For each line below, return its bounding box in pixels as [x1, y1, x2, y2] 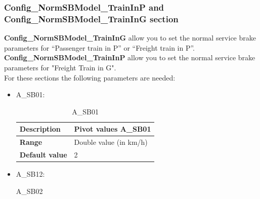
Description [19, 124, 61, 134]
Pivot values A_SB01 [74, 124, 151, 134]
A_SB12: [16, 169, 45, 179]
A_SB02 [16, 185, 43, 196]
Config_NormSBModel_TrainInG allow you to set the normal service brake [4, 32, 256, 43]
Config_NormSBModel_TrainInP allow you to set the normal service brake [4, 52, 255, 63]
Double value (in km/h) [74, 137, 148, 147]
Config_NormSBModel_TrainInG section [4, 12, 179, 25]
